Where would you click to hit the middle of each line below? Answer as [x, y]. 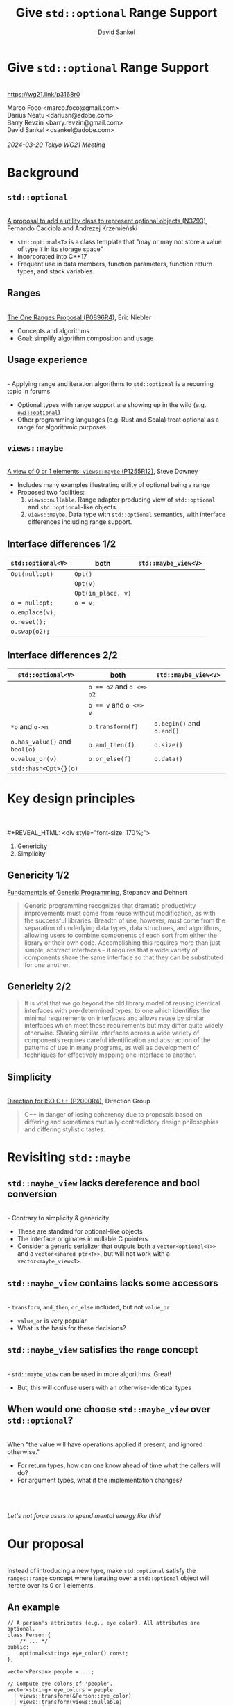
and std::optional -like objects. [72, 507]
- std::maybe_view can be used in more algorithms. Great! [89, 1374]
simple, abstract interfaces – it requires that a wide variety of [111, 950]
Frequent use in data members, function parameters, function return [115, 264]
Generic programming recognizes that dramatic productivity [110, 905]
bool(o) [23, 749]
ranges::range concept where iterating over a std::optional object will [109, 1578]
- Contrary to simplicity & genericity [58, 1218]
